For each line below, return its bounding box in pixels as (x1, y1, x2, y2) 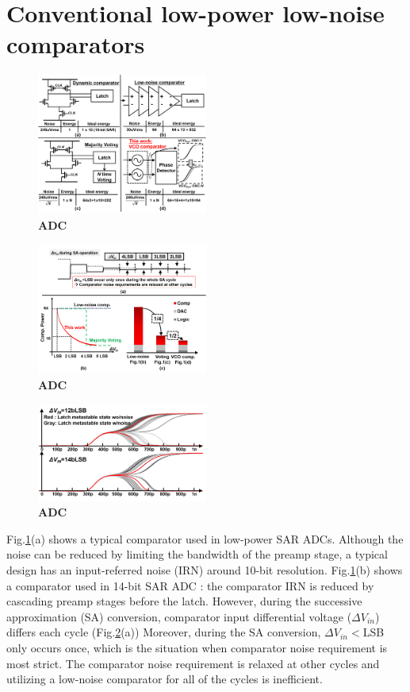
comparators (6, 28, 145, 60)
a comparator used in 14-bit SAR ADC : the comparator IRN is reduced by (6, 577, 374, 593)
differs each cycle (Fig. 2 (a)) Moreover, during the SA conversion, (6, 624, 321, 640)
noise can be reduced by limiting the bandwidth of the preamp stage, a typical (6, 546, 388, 562)
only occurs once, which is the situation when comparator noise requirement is (6, 640, 388, 656)
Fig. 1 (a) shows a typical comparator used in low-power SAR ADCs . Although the (6, 530, 404, 547)
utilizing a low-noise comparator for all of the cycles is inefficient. (6, 671, 323, 687)
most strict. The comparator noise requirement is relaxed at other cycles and (6, 655, 380, 671)
